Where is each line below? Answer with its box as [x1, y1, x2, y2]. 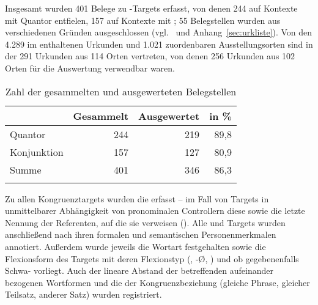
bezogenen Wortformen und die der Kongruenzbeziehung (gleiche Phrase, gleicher [5, 276, 310, 288]
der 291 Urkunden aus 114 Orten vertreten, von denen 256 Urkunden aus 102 [5, 50, 295, 62]
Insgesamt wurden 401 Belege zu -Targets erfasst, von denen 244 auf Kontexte [5, 2, 298, 14]
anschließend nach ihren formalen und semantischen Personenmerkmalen [5, 228, 276, 241]
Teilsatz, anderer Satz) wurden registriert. [5, 288, 162, 301]
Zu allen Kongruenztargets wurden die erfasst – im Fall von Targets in [5, 192, 269, 205]
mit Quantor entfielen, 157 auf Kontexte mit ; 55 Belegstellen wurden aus [5, 13, 281, 26]
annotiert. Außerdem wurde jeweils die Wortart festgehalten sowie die [5, 240, 266, 252]
